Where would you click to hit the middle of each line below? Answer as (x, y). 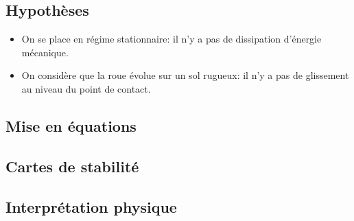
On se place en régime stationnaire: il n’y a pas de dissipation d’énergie (172, 39)
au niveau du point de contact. (86, 88)
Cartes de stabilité (72, 166)
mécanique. (45, 52)
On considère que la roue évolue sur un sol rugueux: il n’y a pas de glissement (185, 75)
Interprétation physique (91, 206)
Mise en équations (71, 125)
